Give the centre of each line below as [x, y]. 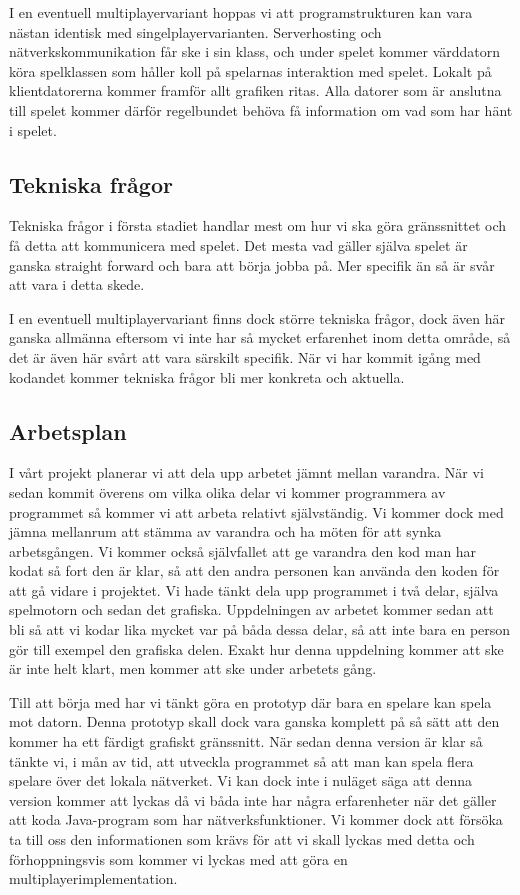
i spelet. [33, 129]
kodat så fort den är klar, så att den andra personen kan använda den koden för [254, 570]
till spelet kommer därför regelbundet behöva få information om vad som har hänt [261, 109]
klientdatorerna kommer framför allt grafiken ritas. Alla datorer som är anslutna [255, 90]
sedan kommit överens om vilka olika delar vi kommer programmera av [227, 491]
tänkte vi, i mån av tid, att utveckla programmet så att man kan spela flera [241, 760]
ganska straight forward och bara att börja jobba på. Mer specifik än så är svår [252, 264]
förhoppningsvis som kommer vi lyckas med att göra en [178, 858]
